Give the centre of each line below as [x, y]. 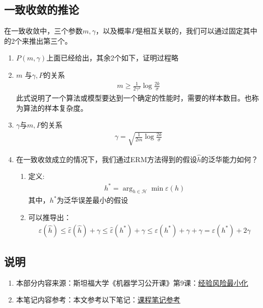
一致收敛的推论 [42, 9]
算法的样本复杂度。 [55, 107]
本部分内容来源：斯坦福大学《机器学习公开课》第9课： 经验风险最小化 [132, 282]
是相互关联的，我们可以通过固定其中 [196, 31]
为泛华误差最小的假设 [93, 200]
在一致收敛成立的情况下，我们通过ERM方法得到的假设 [107, 159]
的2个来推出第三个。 [38, 40]
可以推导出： [50, 217]
